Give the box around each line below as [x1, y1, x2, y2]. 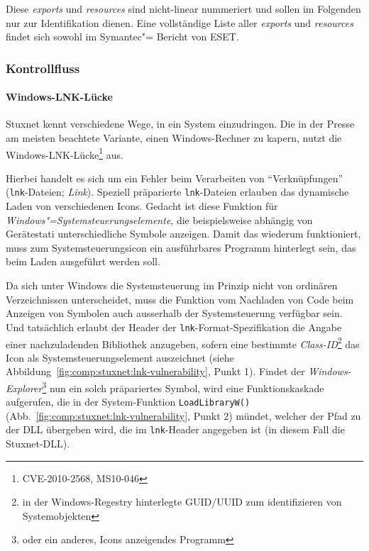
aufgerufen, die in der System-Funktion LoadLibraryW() [6, 394, 250, 409]
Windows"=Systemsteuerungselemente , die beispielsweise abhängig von [6, 212, 313, 227]
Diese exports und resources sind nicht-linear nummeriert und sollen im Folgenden [6, 1, 361, 16]
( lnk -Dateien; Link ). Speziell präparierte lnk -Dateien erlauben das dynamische [6, 184, 349, 199]
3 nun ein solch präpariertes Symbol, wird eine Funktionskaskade [42, 378, 324, 395]
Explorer [6, 380, 43, 395]
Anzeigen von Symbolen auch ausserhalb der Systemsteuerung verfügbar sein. [6, 306, 343, 321]
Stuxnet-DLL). [6, 436, 70, 451]
